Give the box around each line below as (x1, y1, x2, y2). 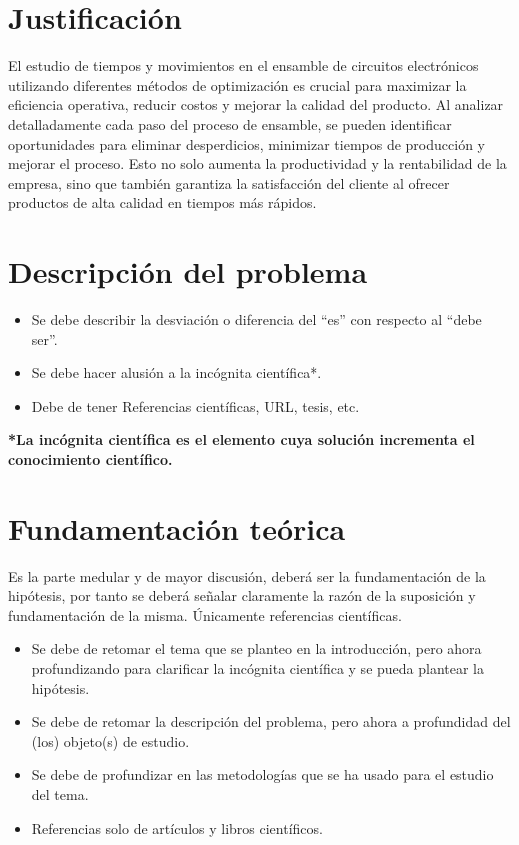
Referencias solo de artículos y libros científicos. (31, 817, 323, 838)
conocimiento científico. (8, 448, 173, 469)
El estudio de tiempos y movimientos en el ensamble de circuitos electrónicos (8, 55, 479, 76)
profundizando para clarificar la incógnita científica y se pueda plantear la (31, 658, 485, 679)
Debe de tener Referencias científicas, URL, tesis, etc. (31, 395, 360, 416)
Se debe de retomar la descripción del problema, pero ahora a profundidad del (31, 711, 511, 732)
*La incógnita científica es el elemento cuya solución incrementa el (8, 429, 475, 450)
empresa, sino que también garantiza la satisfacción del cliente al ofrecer (8, 172, 450, 193)
